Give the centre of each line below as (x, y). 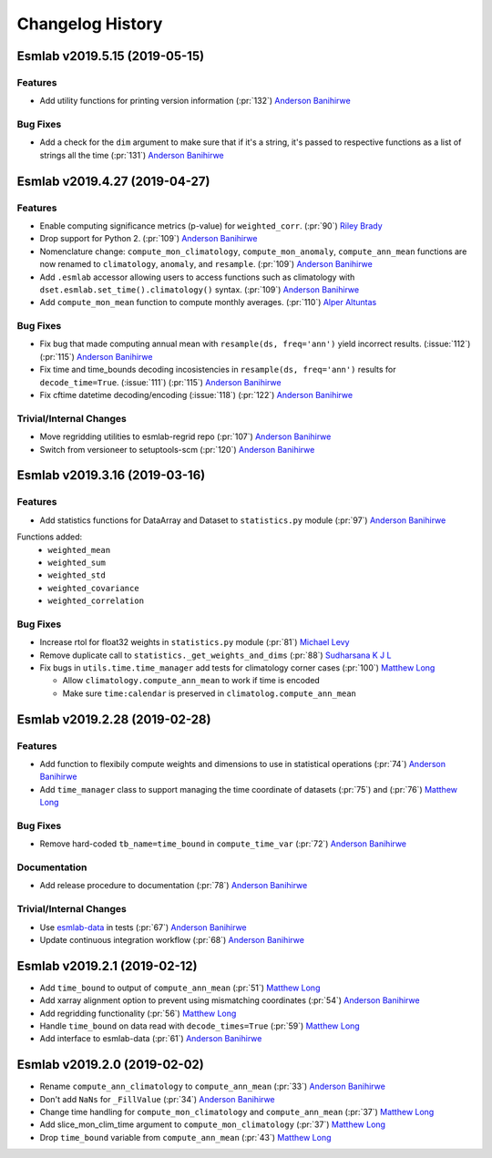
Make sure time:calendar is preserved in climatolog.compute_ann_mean (210, 693)
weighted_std (77, 575)
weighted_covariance (94, 588)
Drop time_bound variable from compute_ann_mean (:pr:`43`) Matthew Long (185, 1137)
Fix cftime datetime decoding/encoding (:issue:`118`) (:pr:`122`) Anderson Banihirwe (196, 395)
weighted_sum (77, 562)
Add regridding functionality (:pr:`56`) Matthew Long (138, 1013)
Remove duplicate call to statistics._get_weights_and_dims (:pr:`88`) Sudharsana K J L (215, 655)
